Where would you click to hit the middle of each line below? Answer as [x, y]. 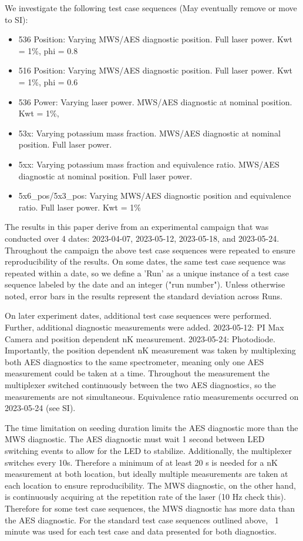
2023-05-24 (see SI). [40, 408]
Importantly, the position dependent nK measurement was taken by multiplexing [150, 350]
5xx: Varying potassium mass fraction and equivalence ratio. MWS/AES [149, 164]
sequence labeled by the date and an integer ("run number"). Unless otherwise [145, 284]
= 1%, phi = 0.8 [48, 50]
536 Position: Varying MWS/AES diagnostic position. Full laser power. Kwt [155, 39]
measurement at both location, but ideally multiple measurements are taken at [147, 474]
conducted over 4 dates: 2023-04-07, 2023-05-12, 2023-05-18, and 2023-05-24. [142, 238]
